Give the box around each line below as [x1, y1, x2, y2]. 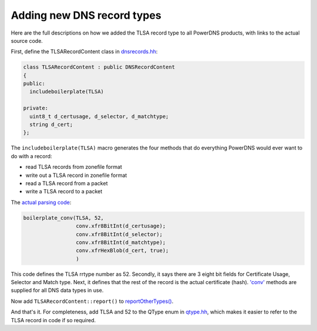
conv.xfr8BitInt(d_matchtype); [75, 239, 166, 245]
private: [23, 105, 49, 111]
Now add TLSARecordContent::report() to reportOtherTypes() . [11, 298, 174, 305]
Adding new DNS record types [11, 9, 161, 22]
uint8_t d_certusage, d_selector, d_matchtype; [29, 113, 169, 120]
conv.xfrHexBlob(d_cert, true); [75, 247, 169, 254]
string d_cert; [29, 121, 73, 128]
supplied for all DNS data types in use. [11, 287, 104, 294]
